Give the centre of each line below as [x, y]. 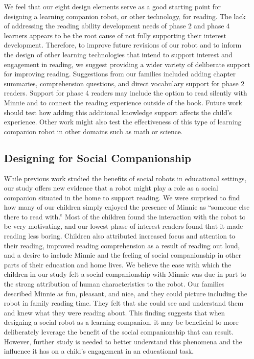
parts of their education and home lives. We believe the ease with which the [118, 264]
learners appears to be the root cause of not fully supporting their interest [115, 35]
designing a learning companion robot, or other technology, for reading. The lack [125, 16]
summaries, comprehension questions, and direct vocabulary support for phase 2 [124, 83]
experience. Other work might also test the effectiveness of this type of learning [123, 122]
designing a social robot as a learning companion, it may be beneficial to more [121, 322]
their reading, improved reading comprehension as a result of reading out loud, [122, 245]
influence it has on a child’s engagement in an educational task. [99, 351]
